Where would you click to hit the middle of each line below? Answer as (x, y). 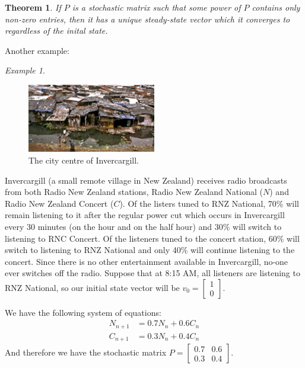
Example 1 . (25, 70)
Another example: (37, 50)
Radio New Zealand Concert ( (59, 203)
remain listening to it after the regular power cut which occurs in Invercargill (145, 215)
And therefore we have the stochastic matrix (86, 352)
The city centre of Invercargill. (84, 160)
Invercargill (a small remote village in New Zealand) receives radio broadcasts (146, 180)
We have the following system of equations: (83, 312)
